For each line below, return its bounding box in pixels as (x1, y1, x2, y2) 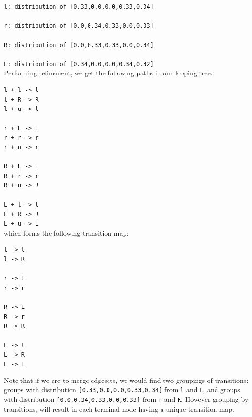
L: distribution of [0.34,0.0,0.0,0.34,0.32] (4, 60, 154, 68)
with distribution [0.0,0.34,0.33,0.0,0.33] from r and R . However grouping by (4, 394, 249, 404)
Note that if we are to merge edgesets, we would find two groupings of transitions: (4, 375, 249, 385)
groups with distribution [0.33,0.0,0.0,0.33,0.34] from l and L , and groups (4, 384, 240, 395)
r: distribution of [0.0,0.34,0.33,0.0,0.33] (4, 22, 154, 30)
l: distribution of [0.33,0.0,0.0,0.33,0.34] (4, 3, 154, 10)
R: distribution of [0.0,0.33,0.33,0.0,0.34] (4, 41, 154, 49)
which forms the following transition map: (4, 227, 129, 237)
